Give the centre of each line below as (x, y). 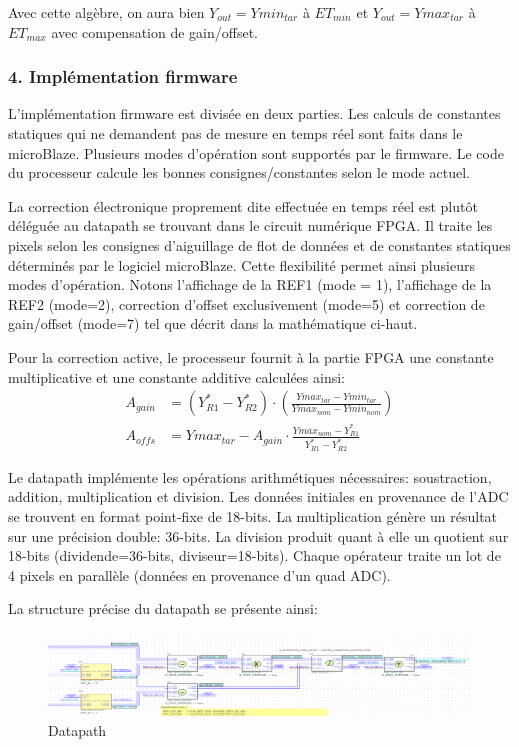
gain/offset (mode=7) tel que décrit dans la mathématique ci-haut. (213, 323)
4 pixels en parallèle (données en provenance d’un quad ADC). (199, 574)
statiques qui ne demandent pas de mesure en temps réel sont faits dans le (235, 133)
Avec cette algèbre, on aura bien (106, 12)
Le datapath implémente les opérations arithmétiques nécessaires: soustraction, (250, 476)
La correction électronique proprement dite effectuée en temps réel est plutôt (243, 205)
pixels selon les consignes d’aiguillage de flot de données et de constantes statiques (259, 244)
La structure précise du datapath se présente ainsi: (163, 608)
